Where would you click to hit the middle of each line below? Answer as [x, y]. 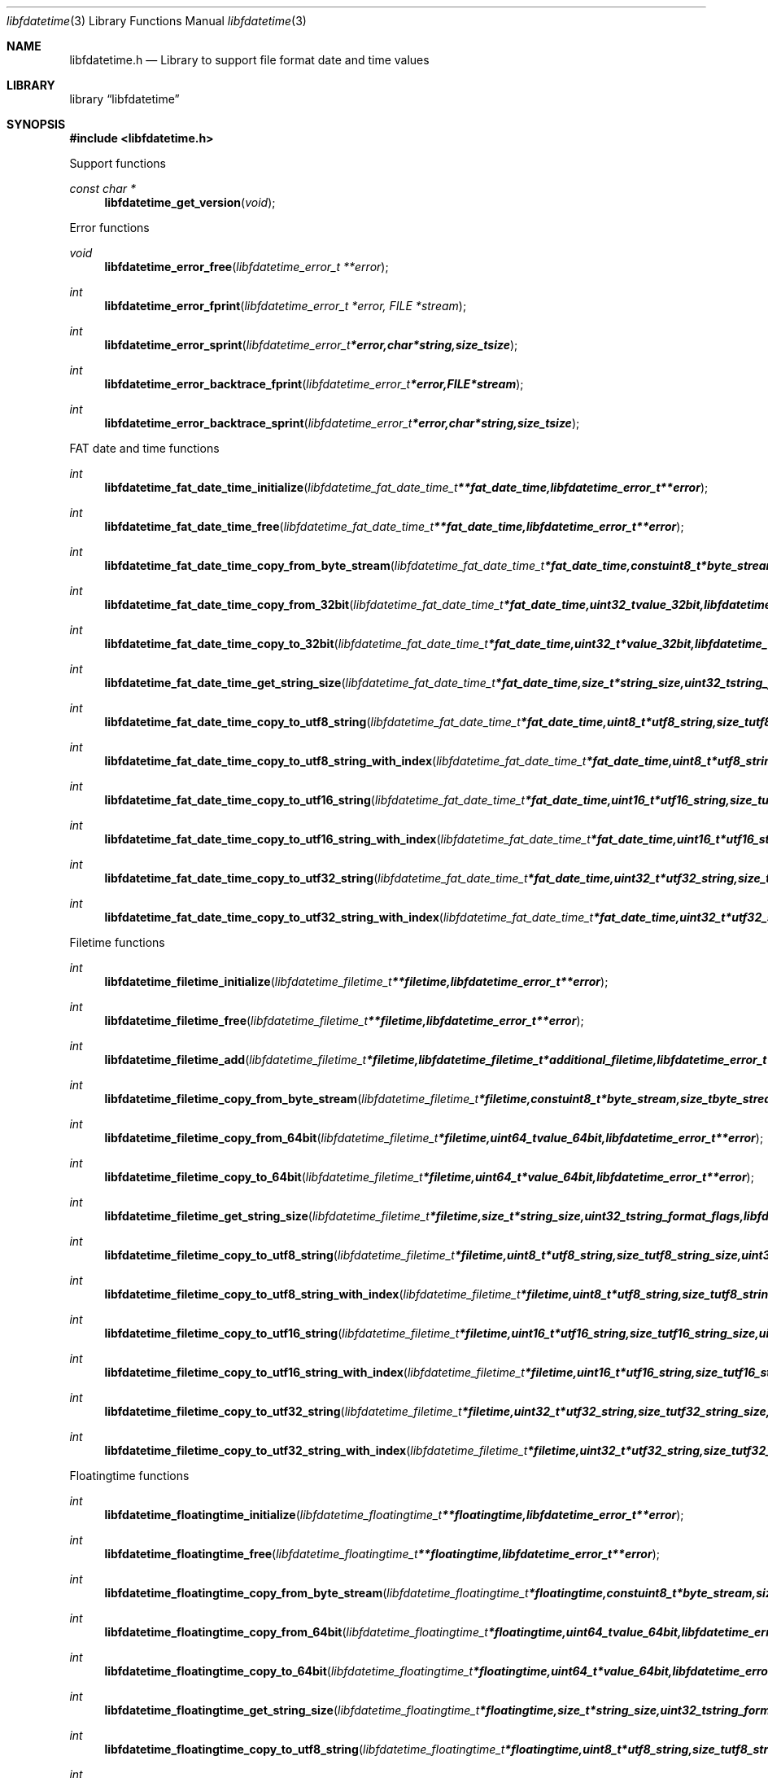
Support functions [118, 163]
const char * [103, 188]
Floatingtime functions [129, 1476]
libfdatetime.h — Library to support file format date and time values [249, 60]
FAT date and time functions [144, 448]
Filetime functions [117, 942]
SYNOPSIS [36, 124]
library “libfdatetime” [124, 99]
